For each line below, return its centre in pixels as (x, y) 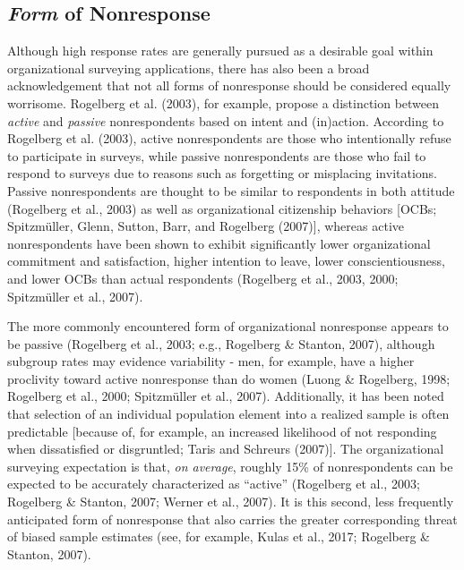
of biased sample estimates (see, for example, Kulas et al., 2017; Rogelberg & (219, 536)
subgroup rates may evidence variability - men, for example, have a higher (211, 361)
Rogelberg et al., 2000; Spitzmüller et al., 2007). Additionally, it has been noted (226, 396)
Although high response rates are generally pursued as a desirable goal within (220, 51)
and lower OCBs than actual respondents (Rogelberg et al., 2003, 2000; (203, 278)
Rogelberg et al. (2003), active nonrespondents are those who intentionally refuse (229, 138)
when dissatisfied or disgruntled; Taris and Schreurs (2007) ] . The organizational (226, 449)
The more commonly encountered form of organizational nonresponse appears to (228, 326)
